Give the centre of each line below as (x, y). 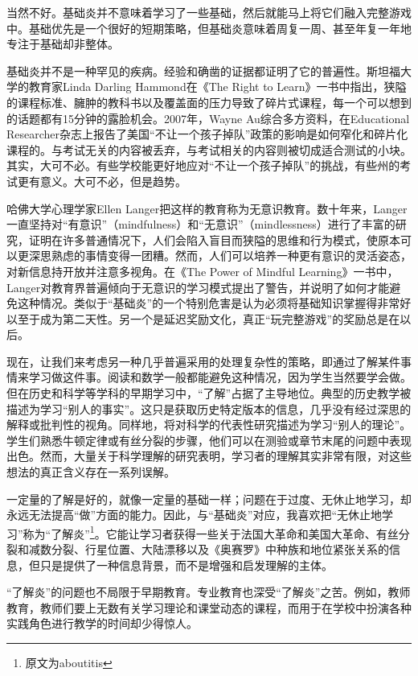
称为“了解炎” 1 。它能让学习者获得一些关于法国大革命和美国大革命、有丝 (211, 532)
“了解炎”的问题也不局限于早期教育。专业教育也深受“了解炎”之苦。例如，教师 (209, 592)
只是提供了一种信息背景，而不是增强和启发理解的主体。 (186, 565)
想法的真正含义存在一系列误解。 (91, 472)
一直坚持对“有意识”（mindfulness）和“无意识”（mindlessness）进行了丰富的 (201, 224)
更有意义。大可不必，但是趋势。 (102, 181)
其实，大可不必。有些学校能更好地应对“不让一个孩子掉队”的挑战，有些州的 (203, 165)
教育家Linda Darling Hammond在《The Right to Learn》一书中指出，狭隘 (217, 87)
